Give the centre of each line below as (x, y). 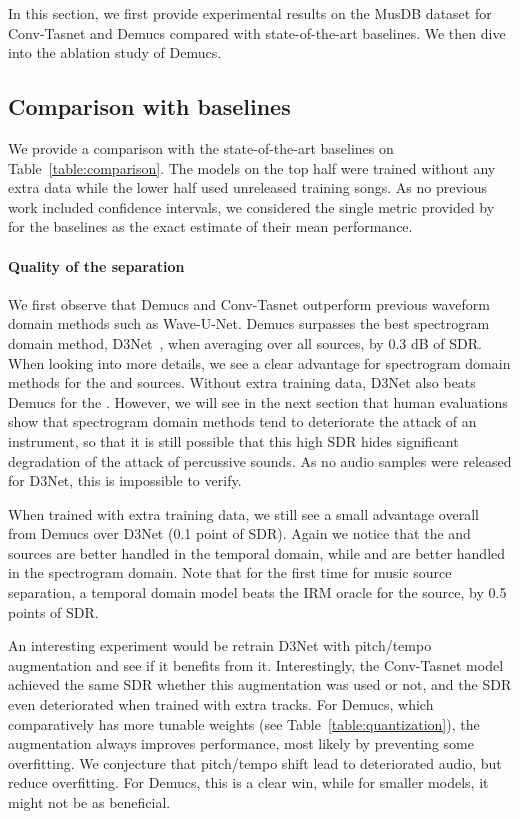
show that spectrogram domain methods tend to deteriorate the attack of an (242, 421)
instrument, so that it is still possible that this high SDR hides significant (233, 440)
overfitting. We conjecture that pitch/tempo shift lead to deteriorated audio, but (255, 762)
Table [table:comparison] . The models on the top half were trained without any (252, 167)
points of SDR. (53, 611)
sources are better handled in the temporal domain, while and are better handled (257, 552)
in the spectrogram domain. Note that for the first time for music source (230, 572)
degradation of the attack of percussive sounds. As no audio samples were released (260, 460)
